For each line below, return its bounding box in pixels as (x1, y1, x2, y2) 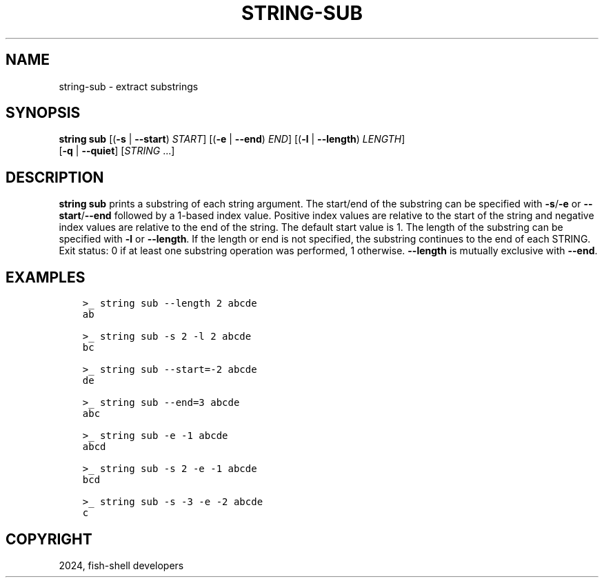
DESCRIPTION (6, 168, 104, 186)
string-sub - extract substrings (59, 80, 199, 92)
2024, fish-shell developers (59, 559, 184, 571)
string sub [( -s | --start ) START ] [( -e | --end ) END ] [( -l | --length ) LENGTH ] (59, 133, 405, 145)
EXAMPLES (6, 268, 85, 286)
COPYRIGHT (6, 530, 92, 548)
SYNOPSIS (6, 104, 81, 122)
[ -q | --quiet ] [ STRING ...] (59, 145, 175, 157)
